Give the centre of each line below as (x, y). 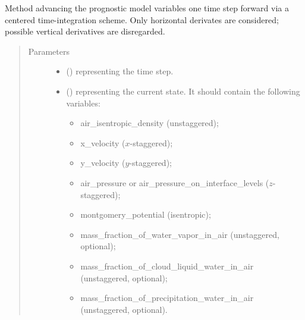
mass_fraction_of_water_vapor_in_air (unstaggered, (180, 234)
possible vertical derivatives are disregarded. (85, 31)
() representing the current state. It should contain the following (183, 91)
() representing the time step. (120, 71)
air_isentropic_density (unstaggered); (150, 123)
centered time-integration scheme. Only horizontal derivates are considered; (142, 19)
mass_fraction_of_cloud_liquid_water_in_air (167, 266)
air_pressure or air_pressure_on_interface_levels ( (175, 182)
